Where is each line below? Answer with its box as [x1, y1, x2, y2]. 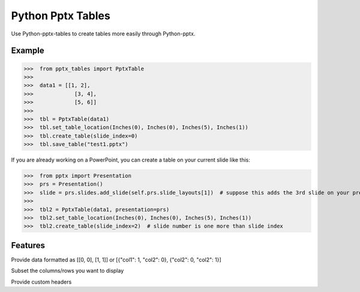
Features [11, 240, 45, 251]
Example [11, 46, 44, 56]
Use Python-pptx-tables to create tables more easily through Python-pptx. [11, 30, 196, 37]
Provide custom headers [11, 278, 72, 285]
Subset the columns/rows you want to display [11, 267, 124, 275]
